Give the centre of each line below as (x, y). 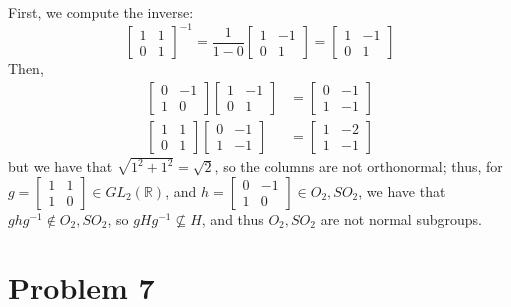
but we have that (60, 166)
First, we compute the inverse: (101, 12)
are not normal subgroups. (401, 218)
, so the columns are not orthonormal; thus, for (358, 166)
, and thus (232, 218)
